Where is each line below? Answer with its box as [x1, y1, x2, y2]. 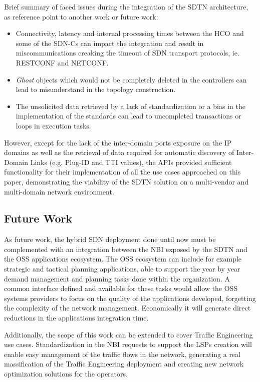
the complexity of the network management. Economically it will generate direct [4, 302, 251, 313]
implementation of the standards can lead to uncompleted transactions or [16, 110, 241, 121]
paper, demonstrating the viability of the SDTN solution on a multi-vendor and [4, 176, 249, 186]
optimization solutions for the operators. [4, 368, 128, 379]
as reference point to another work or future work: [4, 11, 158, 21]
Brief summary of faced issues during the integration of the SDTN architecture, [4, 1, 248, 11]
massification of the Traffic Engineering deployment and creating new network [4, 358, 244, 369]
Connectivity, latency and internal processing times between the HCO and [16, 28, 244, 38]
